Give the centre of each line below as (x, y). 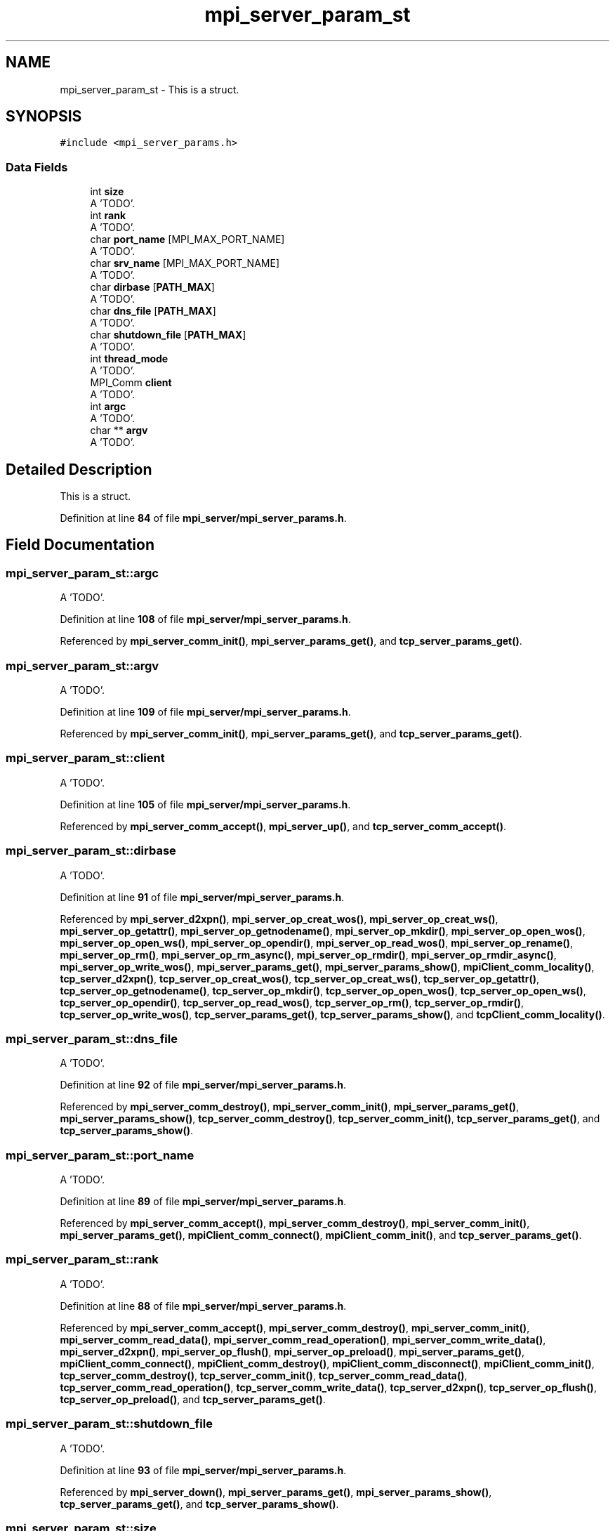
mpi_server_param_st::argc (82, 573)
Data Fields (37, 167)
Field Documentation (80, 545)
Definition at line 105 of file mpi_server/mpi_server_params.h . (205, 804)
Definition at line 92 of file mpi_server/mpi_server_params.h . (203, 1085)
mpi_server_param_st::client (85, 758)
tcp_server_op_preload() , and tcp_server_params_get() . (193, 1399)
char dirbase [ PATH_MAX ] (152, 287)
